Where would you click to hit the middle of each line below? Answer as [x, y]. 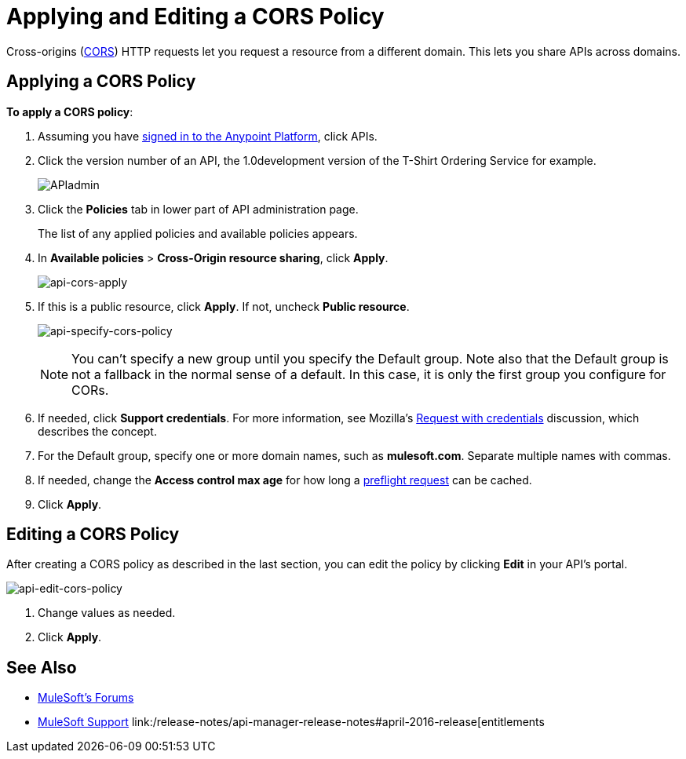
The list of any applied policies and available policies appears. [198, 233]
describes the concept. [97, 431]
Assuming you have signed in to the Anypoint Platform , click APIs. [208, 136]
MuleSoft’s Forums [86, 698]
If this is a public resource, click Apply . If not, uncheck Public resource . [224, 306]
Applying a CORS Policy [101, 82]
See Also [42, 667]
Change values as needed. [107, 613]
